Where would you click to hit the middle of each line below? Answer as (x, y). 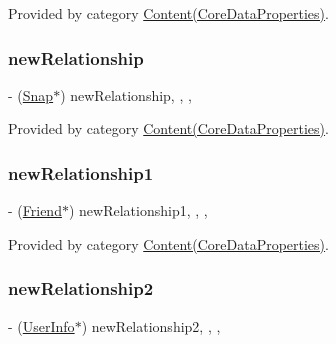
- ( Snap (31, 94)
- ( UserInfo (41, 325)
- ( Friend (35, 210)
